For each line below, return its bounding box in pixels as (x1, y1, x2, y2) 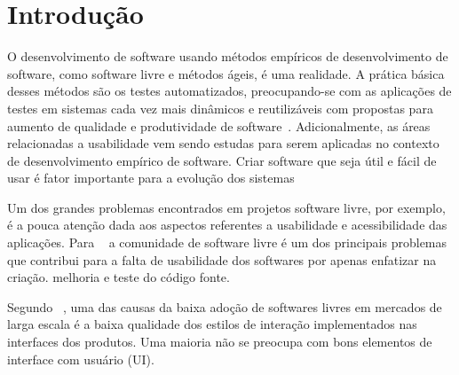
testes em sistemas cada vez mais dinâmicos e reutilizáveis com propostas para (7, 98, 433, 117)
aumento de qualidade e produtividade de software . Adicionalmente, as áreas (7, 116, 431, 135)
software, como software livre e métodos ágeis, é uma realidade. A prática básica (7, 64, 445, 82)
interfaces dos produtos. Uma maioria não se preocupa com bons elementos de (7, 332, 432, 351)
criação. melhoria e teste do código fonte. (7, 268, 230, 286)
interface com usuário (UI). (7, 349, 154, 368)
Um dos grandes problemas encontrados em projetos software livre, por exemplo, (7, 198, 446, 216)
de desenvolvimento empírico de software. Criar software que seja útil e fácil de (7, 151, 437, 169)
